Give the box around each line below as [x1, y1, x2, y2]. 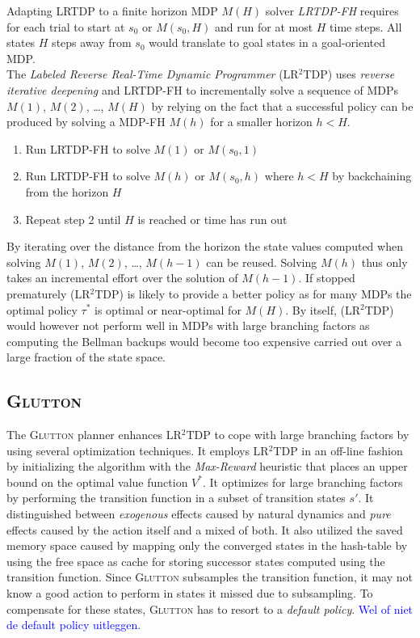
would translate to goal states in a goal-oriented [149, 34, 386, 51]
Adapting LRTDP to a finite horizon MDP [6, 2, 218, 19]
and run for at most [215, 18, 313, 35]
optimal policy [6, 301, 78, 318]
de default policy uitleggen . [6, 616, 141, 633]
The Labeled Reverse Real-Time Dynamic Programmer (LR [6, 65, 299, 82]
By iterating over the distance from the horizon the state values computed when [6, 238, 403, 255]
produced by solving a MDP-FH [6, 113, 166, 130]
